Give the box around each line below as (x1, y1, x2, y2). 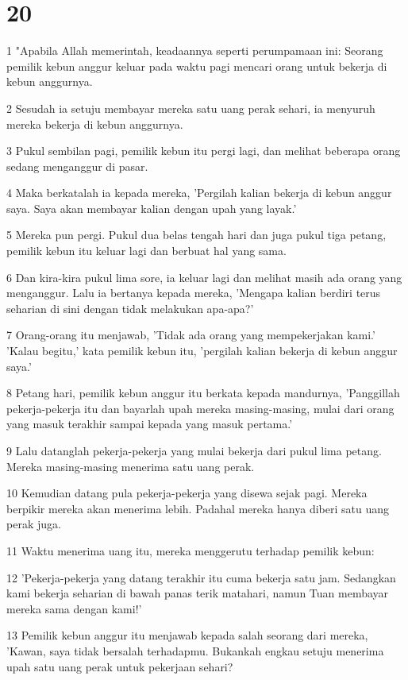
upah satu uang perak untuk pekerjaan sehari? (6, 658, 233, 674)
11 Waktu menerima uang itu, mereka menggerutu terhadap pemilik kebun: (6, 542, 375, 558)
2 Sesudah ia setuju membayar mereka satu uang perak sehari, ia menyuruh (6, 99, 375, 116)
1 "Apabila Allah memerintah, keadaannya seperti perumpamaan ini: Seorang (6, 42, 383, 59)
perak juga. (6, 516, 61, 532)
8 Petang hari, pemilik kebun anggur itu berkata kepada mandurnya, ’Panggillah (6, 384, 400, 401)
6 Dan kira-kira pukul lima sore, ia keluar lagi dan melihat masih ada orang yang (6, 269, 402, 285)
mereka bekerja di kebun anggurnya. (6, 115, 183, 132)
